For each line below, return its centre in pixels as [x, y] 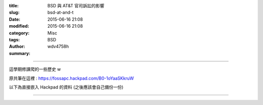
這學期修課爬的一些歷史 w [35, 69]
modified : [19, 26]
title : [14, 6]
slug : [14, 13]
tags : [14, 39]
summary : [20, 53]
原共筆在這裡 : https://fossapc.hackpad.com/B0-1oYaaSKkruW [71, 78]
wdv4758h [58, 47]
